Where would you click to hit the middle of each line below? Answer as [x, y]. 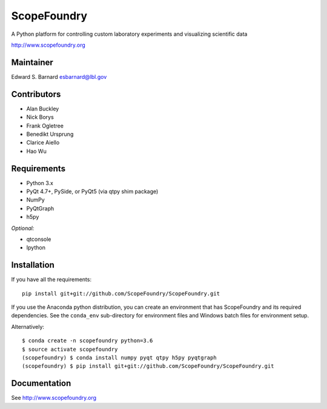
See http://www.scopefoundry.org [54, 398]
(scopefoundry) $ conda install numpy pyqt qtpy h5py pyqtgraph [120, 357]
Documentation [41, 383]
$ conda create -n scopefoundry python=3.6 [88, 341]
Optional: [23, 228]
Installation [33, 265]
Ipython [36, 248]
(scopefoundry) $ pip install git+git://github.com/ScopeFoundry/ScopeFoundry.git [148, 366]
